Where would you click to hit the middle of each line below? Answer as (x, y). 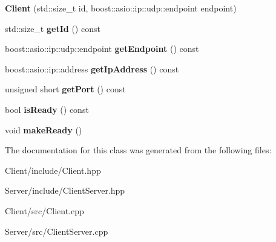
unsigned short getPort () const (65, 89)
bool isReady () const (47, 109)
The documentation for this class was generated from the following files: (138, 150)
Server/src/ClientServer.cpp (57, 231)
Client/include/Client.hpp (53, 170)
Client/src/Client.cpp (44, 210)
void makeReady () (44, 129)
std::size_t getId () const (53, 28)
